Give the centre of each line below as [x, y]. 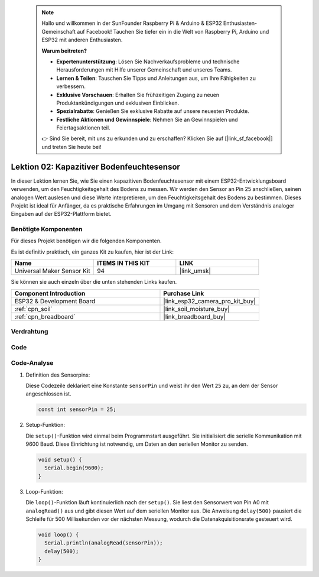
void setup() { [60, 460]
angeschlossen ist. [48, 394]
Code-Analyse [32, 363]
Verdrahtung [30, 332]
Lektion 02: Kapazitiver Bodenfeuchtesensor [95, 166]
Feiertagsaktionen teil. [83, 128]
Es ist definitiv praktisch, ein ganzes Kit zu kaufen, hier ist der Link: [92, 252]
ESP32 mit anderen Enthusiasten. [82, 40]
